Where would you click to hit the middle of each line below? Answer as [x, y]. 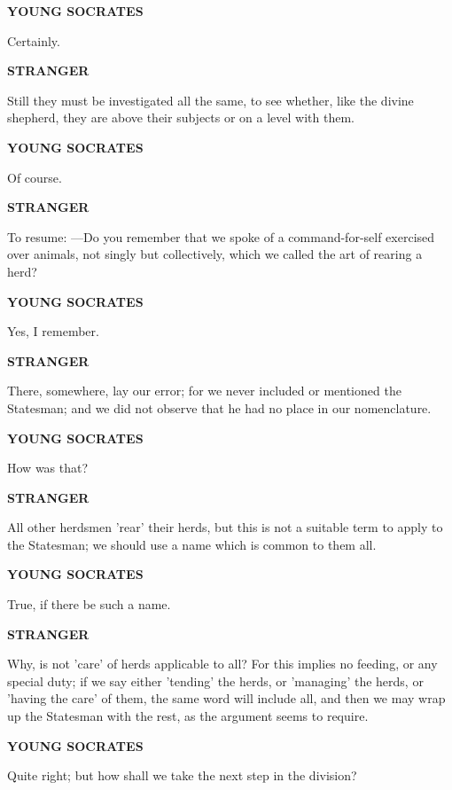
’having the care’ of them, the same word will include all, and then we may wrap [226, 698]
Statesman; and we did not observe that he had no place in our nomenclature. [219, 407]
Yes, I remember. [53, 331]
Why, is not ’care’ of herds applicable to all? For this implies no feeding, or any [222, 664]
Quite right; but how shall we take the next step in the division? [182, 775]
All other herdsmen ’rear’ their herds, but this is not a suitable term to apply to [225, 527]
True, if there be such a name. [89, 604]
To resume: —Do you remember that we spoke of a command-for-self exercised [221, 236]
